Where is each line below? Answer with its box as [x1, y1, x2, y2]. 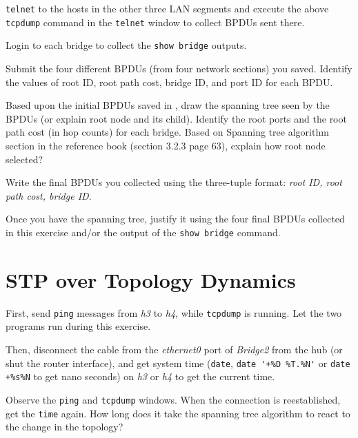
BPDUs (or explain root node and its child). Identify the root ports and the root [6, 111, 347, 125]
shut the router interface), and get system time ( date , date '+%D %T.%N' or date [6, 355, 350, 370]
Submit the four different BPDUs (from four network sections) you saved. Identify [6, 61, 352, 75]
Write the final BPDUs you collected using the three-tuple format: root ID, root [6, 175, 342, 189]
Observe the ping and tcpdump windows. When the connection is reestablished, [6, 392, 341, 406]
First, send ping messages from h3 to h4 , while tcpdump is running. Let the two [6, 305, 342, 320]
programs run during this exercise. [6, 319, 151, 333]
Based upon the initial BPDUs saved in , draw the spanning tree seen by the [6, 98, 330, 112]
